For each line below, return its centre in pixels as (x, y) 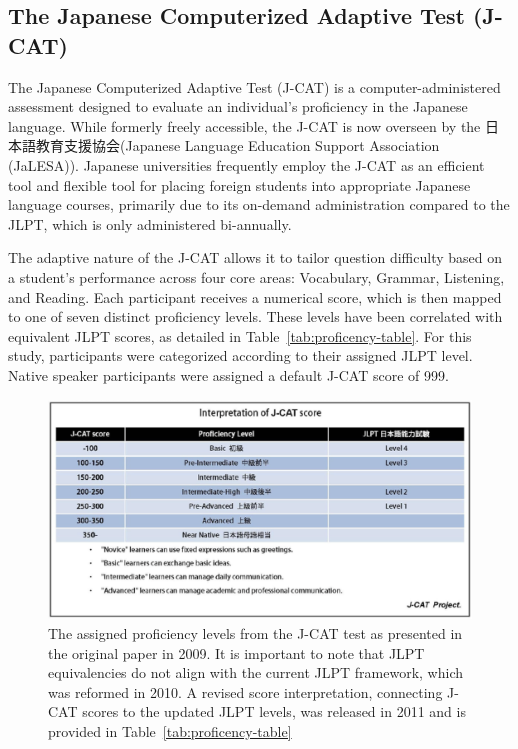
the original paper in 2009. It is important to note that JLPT (236, 652)
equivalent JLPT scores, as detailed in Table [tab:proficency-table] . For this (240, 335)
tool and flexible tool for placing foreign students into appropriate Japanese (239, 184)
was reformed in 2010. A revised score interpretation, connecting (245, 691)
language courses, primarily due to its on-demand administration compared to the (259, 204)
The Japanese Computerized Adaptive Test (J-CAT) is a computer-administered (254, 86)
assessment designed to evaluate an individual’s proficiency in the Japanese (238, 106)
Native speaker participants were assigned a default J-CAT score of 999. (228, 374)
